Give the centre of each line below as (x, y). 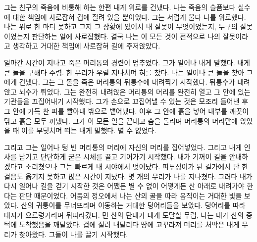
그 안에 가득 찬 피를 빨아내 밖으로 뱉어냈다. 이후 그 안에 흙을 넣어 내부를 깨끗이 (127, 111)
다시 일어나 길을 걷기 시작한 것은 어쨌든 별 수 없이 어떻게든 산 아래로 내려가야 (124, 186)
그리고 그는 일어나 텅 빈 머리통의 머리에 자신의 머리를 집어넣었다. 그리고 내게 (123, 147)
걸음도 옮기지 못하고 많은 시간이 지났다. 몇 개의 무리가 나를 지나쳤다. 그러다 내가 (128, 176)
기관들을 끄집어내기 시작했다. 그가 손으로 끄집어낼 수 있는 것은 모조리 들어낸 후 (126, 101)
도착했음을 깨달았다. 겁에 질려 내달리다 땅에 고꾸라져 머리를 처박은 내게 (129, 224)
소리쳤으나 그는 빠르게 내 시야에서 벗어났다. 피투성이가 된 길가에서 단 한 (137, 166)
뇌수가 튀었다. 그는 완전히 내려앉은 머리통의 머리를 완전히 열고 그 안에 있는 (135, 91)
